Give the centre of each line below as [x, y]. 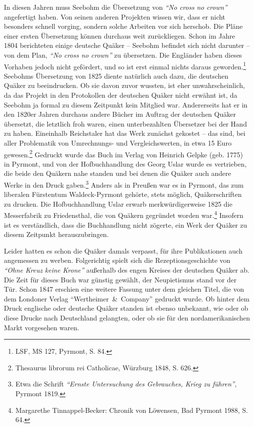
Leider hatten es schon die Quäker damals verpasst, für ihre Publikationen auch [123, 250]
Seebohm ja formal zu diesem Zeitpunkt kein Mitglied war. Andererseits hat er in [126, 104]
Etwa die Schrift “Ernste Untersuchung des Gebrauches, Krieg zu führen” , [126, 384]
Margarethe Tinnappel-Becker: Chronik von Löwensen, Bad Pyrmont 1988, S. [132, 410]
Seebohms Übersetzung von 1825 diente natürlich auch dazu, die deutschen [116, 75]
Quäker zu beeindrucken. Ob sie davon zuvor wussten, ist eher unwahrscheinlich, [125, 85]
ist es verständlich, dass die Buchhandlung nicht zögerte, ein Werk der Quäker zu [126, 224]
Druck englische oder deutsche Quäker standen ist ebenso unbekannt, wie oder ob [126, 308]
